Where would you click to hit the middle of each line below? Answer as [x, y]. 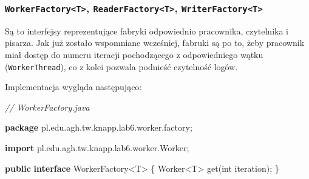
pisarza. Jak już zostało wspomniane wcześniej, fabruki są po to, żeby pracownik [155, 43]
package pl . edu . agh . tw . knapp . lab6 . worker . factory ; [99, 127]
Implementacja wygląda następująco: [73, 87]
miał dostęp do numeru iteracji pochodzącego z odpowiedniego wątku [134, 54]
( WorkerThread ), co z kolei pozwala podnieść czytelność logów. [121, 66]
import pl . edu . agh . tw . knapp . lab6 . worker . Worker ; [97, 148]
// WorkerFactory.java [47, 107]
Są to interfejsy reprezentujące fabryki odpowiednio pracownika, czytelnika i [147, 31]
